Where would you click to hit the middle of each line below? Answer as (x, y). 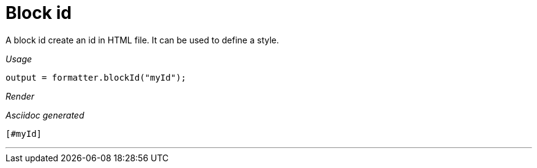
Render (20, 96)
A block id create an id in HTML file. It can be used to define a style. (142, 40)
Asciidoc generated (45, 115)
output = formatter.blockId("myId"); (96, 77)
